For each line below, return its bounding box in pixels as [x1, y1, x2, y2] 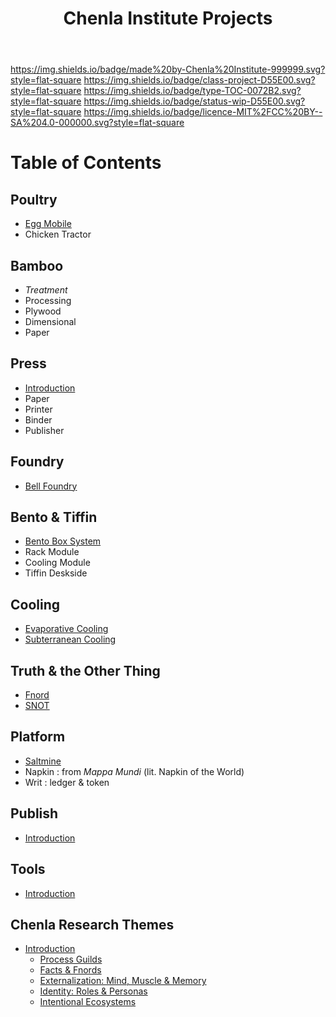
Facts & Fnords [39, 964, 102, 976]
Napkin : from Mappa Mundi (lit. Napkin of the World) [24, 765, 245, 777]
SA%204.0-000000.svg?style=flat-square [10, 117, 185, 129]
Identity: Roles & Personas [39, 985, 148, 997]
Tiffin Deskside [24, 567, 88, 579]
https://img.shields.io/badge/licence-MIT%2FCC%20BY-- [83, 106, 323, 118]
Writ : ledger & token [24, 776, 110, 788]
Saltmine [24, 755, 62, 767]
